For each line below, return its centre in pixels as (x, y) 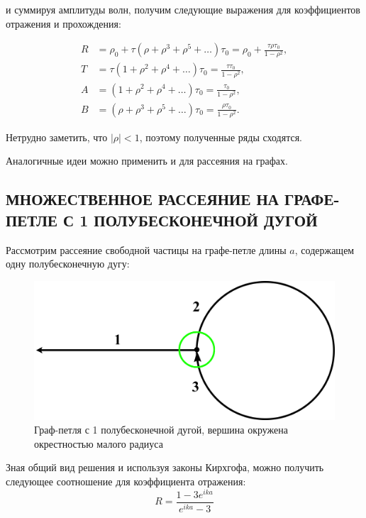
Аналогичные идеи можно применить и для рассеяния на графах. (147, 161)
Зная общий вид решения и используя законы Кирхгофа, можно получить (165, 467)
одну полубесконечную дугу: (68, 264)
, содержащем (325, 249)
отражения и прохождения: (63, 23)
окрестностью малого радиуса (99, 443)
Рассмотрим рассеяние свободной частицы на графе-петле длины (146, 249)
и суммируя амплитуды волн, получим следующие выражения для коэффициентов (183, 9)
